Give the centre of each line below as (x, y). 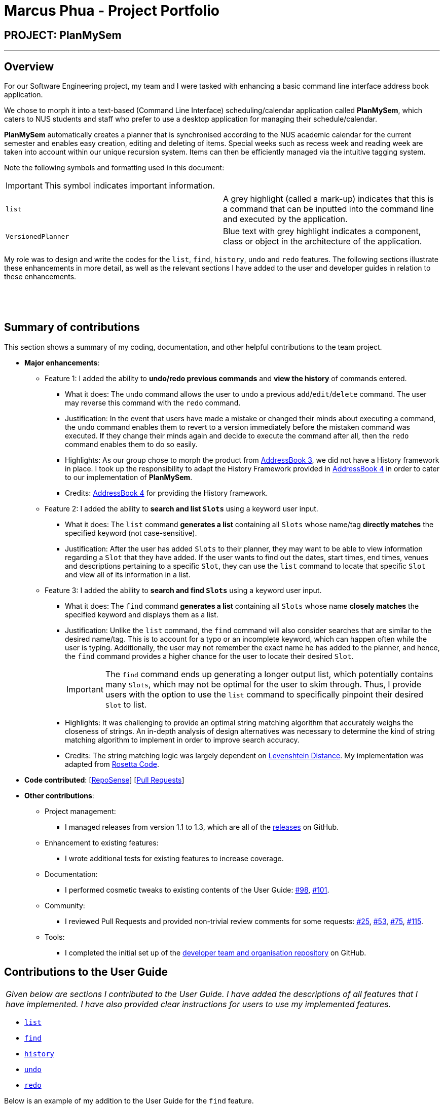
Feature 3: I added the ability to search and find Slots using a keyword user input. (183, 590)
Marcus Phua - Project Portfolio (112, 11)
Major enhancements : (62, 362)
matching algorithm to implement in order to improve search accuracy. (182, 740)
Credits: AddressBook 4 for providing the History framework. (166, 493)
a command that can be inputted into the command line (328, 209)
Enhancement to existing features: (102, 842)
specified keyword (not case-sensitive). (131, 533)
